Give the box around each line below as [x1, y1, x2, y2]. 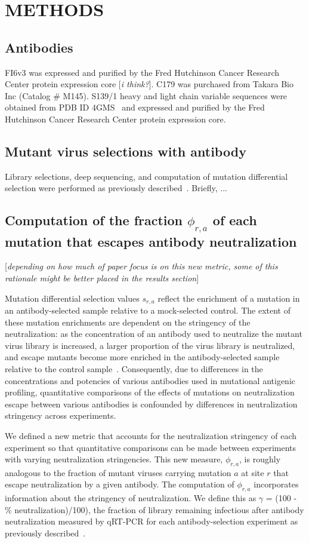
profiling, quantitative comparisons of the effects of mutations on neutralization [5, 386, 295, 398]
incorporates [254, 478, 299, 490]
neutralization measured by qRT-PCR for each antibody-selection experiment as [5, 515, 298, 527]
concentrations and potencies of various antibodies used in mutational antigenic [5, 374, 295, 386]
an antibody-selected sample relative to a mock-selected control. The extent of [5, 303, 291, 316]
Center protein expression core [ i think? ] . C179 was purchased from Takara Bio [5, 78, 293, 90]
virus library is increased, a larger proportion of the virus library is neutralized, [5, 339, 295, 351]
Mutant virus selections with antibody [5, 142, 246, 160]
